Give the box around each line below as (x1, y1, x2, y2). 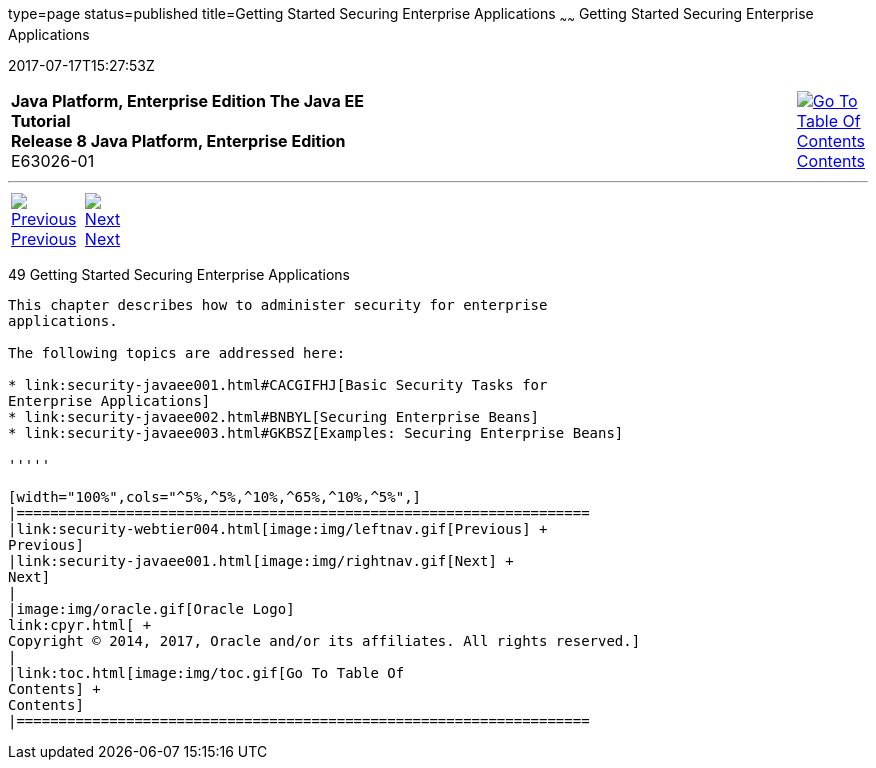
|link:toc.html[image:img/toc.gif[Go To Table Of (8, 664, 405, 681)
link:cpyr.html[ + (8, 616, 152, 633)
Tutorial (11, 110, 71, 131)
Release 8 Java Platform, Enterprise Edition (11, 130, 346, 151)
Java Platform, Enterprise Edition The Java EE (11, 90, 364, 111)
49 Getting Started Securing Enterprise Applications (8, 265, 350, 283)
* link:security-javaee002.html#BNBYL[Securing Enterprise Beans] (8, 408, 540, 425)
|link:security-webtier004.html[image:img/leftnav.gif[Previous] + (8, 520, 548, 537)
